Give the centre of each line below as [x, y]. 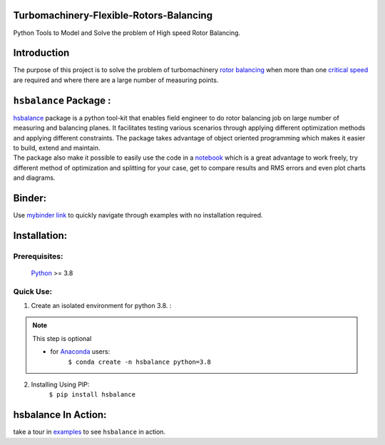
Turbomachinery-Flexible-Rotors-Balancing [113, 15]
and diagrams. [34, 178]
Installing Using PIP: [60, 384]
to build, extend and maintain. [57, 148]
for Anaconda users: [80, 352]
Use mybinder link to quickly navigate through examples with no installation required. [138, 215]
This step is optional [62, 338]
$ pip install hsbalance [92, 395]
